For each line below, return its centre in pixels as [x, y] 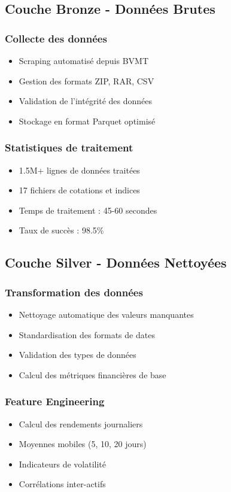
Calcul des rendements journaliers [81, 423]
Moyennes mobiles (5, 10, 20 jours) [83, 444]
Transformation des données [74, 292]
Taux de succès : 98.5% [61, 230]
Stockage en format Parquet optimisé [87, 121]
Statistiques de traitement [69, 148]
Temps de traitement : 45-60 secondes [88, 210]
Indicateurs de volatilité [62, 464]
